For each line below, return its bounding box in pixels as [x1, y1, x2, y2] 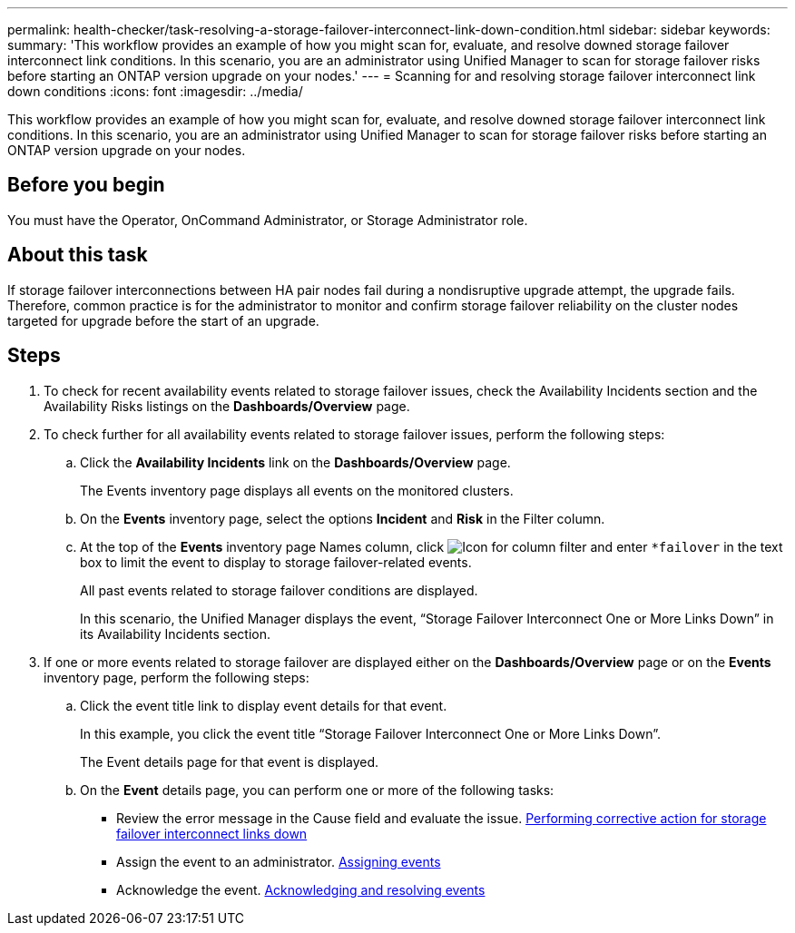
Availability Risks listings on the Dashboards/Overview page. [44, 398, 410, 414]
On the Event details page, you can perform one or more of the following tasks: [80, 781, 555, 798]
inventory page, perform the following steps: [44, 669, 309, 685]
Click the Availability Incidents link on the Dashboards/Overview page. [80, 454, 511, 470]
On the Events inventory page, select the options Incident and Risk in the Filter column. [80, 510, 605, 526]
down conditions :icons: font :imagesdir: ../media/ [7, 83, 303, 99]
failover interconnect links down [116, 825, 308, 841]
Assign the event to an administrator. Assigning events [116, 853, 441, 869]
